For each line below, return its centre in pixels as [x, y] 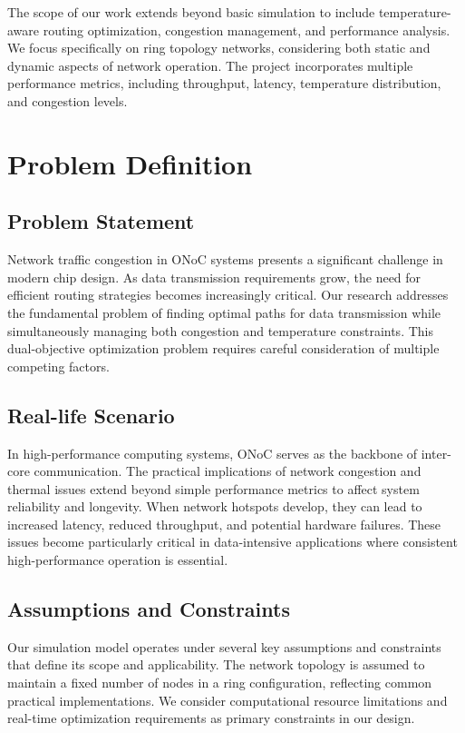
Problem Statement [101, 221]
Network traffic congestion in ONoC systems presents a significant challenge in [225, 259]
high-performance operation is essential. [118, 560]
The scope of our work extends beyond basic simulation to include [191, 12]
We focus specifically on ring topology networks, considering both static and [219, 48]
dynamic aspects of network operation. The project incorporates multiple [210, 65]
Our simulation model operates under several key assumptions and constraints [224, 646]
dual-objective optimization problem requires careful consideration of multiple [223, 348]
